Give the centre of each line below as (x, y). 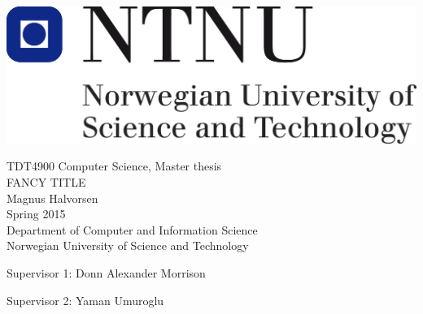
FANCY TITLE (46, 182)
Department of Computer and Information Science (132, 229)
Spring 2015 (36, 214)
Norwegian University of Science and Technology (128, 245)
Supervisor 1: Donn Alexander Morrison (106, 272)
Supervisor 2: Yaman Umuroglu (85, 300)
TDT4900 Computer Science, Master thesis (114, 166)
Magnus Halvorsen (52, 198)
